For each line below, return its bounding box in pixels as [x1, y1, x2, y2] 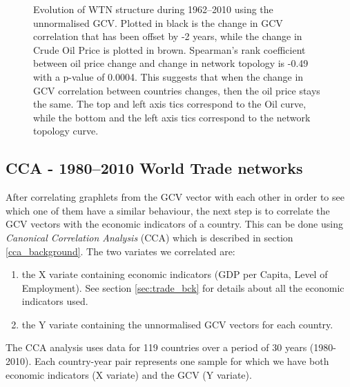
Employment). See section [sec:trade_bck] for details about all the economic [21, 280, 344, 295]
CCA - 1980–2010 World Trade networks [6, 157, 303, 179]
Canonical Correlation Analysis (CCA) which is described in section [6, 230, 293, 244]
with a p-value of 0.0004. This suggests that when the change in [33, 69, 304, 83]
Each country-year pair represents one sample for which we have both [34, 354, 329, 368]
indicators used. [21, 294, 88, 308]
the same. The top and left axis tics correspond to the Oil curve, [33, 97, 307, 111]
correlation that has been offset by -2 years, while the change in [33, 29, 302, 43]
